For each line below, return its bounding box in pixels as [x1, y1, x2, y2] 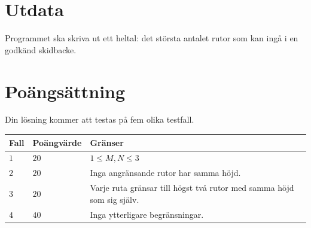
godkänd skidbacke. [5, 43, 77, 56]
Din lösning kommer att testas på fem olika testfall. [5, 113, 194, 126]
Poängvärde [32, 136, 82, 148]
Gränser [90, 136, 124, 148]
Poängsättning [5, 78, 126, 103]
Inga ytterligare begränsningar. [90, 208, 204, 220]
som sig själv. [90, 193, 139, 205]
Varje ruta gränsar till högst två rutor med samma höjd [90, 181, 294, 194]
